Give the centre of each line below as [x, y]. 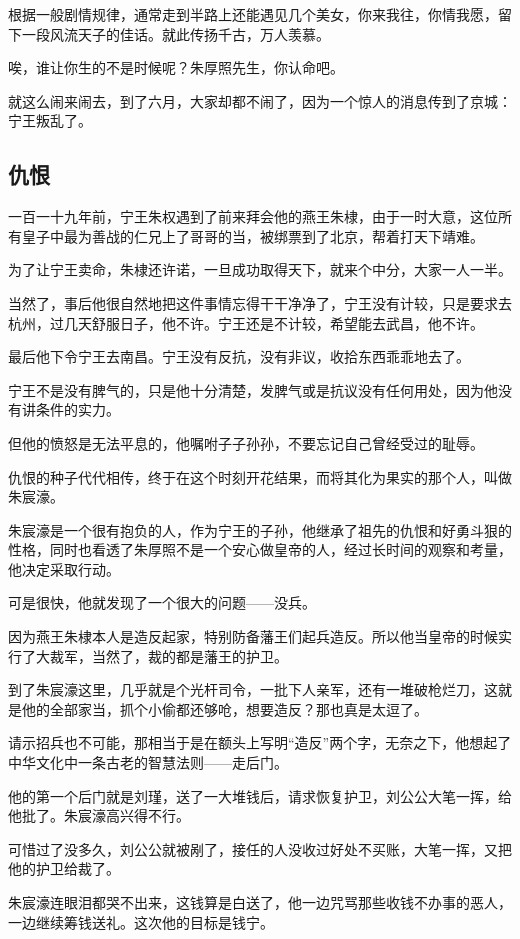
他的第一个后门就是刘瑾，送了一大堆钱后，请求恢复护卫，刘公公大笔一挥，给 [260, 795]
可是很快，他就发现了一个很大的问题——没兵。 [162, 602]
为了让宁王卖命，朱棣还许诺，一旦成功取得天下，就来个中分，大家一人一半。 [260, 269]
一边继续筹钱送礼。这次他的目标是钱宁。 [141, 921]
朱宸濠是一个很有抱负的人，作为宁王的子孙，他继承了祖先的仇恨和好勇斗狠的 [260, 529]
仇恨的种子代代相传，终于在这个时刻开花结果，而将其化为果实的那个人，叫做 [260, 476]
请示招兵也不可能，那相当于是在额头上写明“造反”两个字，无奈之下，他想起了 [260, 742]
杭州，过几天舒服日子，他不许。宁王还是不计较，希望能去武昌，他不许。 [246, 322]
